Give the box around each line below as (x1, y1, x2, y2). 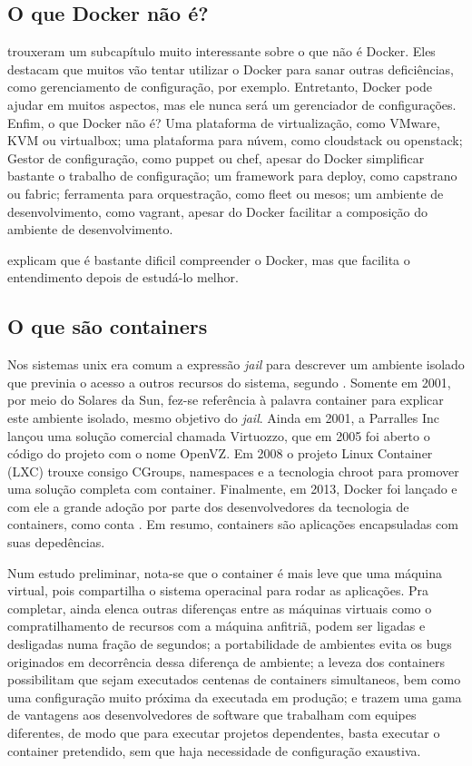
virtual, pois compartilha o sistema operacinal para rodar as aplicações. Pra (7, 581, 429, 600)
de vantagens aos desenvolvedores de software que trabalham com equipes (7, 705, 417, 724)
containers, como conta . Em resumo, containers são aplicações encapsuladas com (7, 515, 458, 534)
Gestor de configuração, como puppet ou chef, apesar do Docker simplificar (7, 148, 425, 167)
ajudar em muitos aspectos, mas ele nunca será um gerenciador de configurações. (7, 94, 457, 113)
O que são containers (7, 312, 208, 340)
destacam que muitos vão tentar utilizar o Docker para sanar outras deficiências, (7, 59, 454, 78)
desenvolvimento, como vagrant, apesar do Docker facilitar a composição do (7, 201, 428, 221)
